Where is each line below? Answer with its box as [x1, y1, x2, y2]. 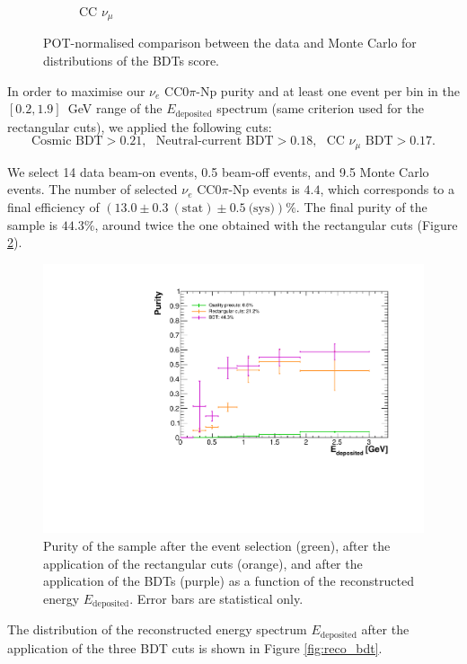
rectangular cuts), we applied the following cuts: [7, 117, 272, 136]
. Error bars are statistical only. [129, 589, 304, 607]
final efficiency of [7, 197, 100, 216]
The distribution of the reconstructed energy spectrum [7, 620, 307, 639]
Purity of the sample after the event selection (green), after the [43, 536, 391, 554]
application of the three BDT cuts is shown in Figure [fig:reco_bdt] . [7, 638, 383, 657]
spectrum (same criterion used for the [216, 99, 424, 118]
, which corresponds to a [320, 180, 454, 199]
